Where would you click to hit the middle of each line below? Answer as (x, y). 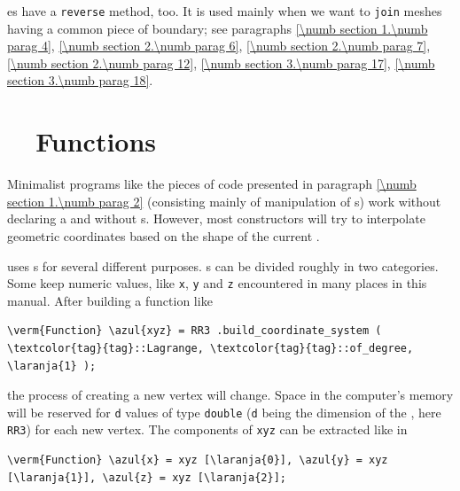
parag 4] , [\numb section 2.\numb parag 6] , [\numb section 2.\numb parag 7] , (219, 46)
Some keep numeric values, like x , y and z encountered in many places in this (217, 283)
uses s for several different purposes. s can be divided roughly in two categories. (223, 265)
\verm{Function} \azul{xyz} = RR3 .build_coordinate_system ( (195, 331)
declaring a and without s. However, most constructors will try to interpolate (216, 218)
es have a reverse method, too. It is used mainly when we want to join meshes (225, 11)
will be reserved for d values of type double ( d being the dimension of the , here (224, 412)
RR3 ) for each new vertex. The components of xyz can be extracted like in (207, 429)
